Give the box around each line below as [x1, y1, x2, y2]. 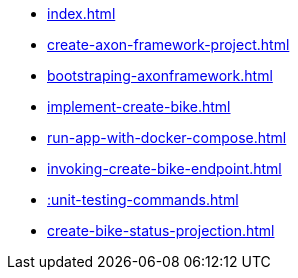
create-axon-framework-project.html [47, 36, 290, 53]
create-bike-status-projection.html [47, 222, 275, 239]
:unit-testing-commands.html [47, 191, 239, 208]
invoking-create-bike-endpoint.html [47, 160, 282, 177]
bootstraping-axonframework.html [47, 67, 273, 84]
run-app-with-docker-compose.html [47, 129, 287, 146]
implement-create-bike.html [47, 98, 231, 115]
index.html [47, 5, 116, 22]
